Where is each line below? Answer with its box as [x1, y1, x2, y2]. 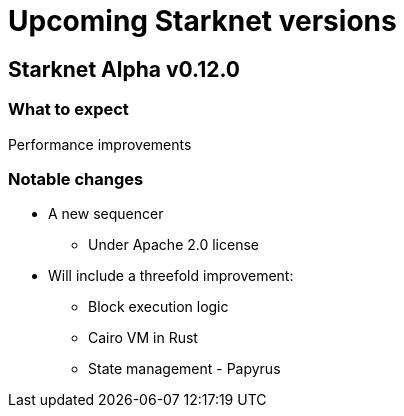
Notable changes [8, 168, 144, 189]
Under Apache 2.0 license [88, 236, 259, 254]
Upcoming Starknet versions [8, 4, 397, 38]
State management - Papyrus [88, 360, 281, 378]
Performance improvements [8, 135, 192, 153]
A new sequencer [48, 205, 164, 223]
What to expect [8, 99, 129, 120]
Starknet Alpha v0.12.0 [8, 56, 240, 82]
